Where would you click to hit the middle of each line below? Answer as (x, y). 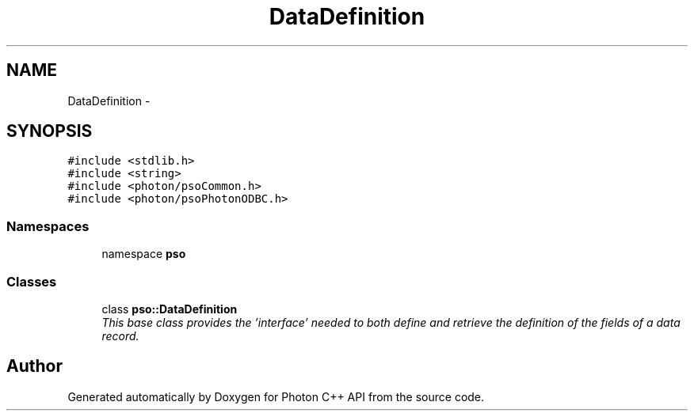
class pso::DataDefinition (170, 309)
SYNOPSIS (50, 131)
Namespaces (48, 226)
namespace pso (144, 254)
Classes (32, 281)
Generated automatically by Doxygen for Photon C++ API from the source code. (276, 396)
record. (120, 335)
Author (34, 366)
